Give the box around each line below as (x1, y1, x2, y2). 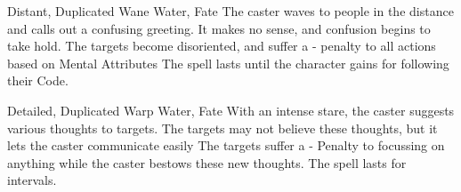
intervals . (7, 171, 57, 189)
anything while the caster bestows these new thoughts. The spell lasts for (7, 153, 407, 172)
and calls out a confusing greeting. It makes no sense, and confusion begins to (7, 19, 431, 37)
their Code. (7, 71, 69, 90)
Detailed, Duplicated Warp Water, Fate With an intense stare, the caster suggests (7, 100, 455, 119)
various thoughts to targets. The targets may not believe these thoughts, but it (7, 118, 438, 137)
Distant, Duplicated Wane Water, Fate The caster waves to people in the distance (7, 2, 454, 20)
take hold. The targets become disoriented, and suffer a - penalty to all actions (7, 36, 436, 55)
